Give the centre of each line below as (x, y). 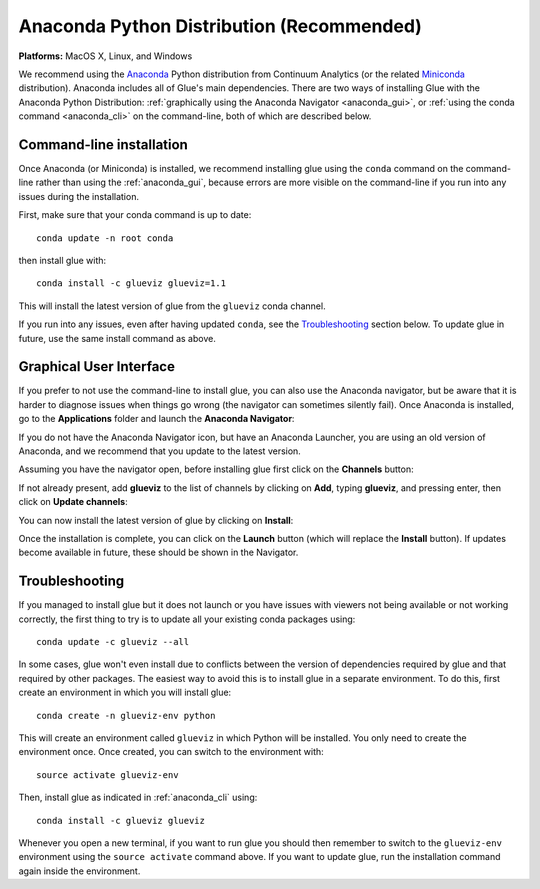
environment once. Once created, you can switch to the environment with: (171, 752)
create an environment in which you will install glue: (125, 692)
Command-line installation (103, 144)
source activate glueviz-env (107, 774)
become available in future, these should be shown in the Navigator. (158, 552)
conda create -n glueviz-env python (126, 715)
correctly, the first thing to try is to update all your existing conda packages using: (187, 619)
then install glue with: (62, 260)
